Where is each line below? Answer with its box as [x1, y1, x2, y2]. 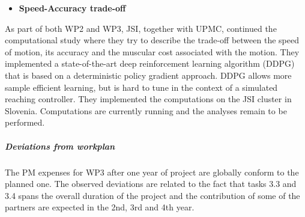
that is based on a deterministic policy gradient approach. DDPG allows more [5, 69, 292, 81]
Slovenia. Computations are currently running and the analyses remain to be [5, 104, 287, 117]
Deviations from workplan [5, 139, 115, 152]
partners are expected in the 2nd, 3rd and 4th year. [5, 201, 195, 213]
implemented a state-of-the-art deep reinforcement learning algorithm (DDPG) [5, 57, 295, 70]
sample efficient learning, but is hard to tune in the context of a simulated [5, 81, 278, 93]
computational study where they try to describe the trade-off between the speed [5, 34, 299, 46]
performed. [5, 116, 45, 129]
